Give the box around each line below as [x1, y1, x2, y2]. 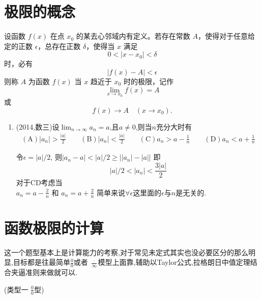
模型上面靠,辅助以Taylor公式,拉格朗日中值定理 [98, 257, 250, 267]
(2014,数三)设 [16, 121, 60, 132]
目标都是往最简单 [13, 257, 70, 267]
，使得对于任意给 [197, 31, 255, 41]
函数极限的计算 [4, 217, 104, 238]
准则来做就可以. [25, 267, 77, 278]
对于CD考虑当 [16, 177, 63, 188]
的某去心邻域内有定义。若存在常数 [76, 31, 190, 41]
